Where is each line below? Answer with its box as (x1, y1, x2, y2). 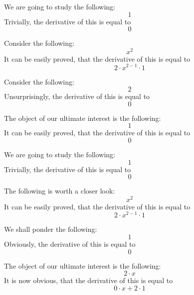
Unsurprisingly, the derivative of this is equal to (4, 91, 150, 101)
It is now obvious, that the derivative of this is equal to (4, 275, 173, 286)
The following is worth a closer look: (4, 186, 115, 196)
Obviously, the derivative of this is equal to (4, 239, 136, 249)
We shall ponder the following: (4, 224, 97, 234)
